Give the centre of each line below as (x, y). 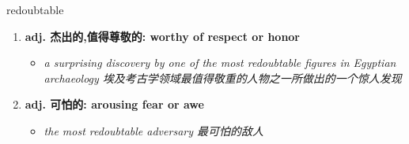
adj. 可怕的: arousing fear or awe (114, 104)
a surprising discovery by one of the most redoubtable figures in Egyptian (220, 63)
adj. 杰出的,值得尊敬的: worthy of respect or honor (163, 36)
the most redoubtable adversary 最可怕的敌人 (154, 130)
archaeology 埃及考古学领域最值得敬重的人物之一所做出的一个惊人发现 (223, 78)
